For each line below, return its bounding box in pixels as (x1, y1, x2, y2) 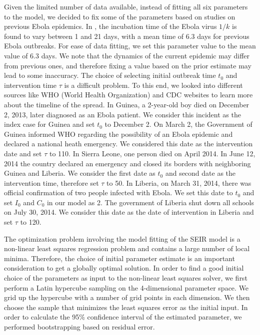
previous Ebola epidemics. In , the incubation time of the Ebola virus (4, 21, 217, 31)
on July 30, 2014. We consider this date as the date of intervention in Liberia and (4, 207, 254, 217)
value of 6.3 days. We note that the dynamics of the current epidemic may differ (4, 50, 250, 60)
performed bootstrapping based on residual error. (4, 322, 155, 332)
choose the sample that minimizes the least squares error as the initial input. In (4, 302, 248, 312)
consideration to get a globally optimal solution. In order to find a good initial (4, 263, 244, 273)
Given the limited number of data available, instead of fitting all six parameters (4, 1, 248, 11)
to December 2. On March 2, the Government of (104, 119, 252, 129)
